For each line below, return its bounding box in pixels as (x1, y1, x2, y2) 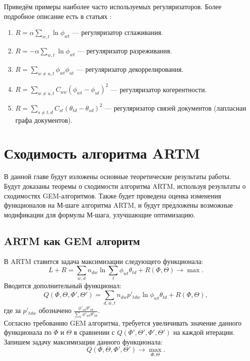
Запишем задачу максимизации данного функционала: (4, 336, 163, 346)
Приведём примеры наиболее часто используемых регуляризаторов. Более (4, 1, 222, 11)
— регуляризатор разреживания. (77, 45, 172, 55)
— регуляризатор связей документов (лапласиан (105, 102, 246, 113)
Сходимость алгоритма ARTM (4, 143, 200, 163)
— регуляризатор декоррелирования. (76, 64, 184, 74)
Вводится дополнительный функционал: (4, 280, 122, 291)
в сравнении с (74, 327, 115, 337)
